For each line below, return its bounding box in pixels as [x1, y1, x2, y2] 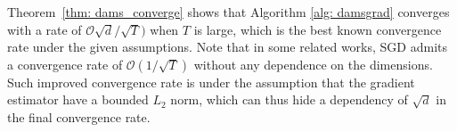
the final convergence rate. [7, 107, 151, 126]
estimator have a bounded [7, 90, 149, 109]
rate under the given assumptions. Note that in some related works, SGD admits [7, 37, 448, 56]
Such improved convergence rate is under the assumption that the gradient [7, 72, 415, 91]
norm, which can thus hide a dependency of [170, 90, 408, 109]
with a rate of [7, 20, 82, 38]
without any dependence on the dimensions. [193, 54, 433, 73]
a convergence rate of [7, 54, 123, 73]
